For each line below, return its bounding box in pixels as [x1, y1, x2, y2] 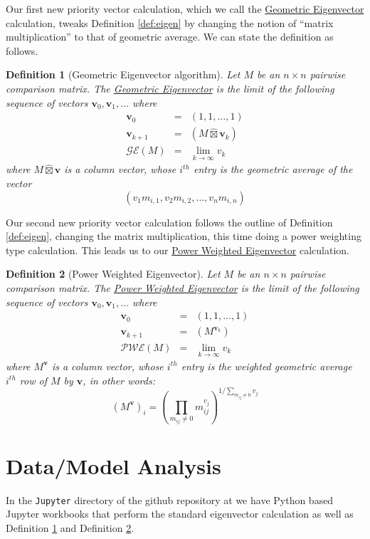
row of [19, 372, 47, 387]
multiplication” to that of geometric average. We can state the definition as [6, 29, 334, 44]
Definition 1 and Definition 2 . [6, 520, 134, 535]
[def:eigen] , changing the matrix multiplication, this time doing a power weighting [6, 229, 361, 244]
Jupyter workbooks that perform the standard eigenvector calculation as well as [6, 506, 354, 521]
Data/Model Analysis [6, 451, 221, 480]
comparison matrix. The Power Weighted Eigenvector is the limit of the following [6, 281, 359, 295]
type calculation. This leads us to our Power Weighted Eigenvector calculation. [6, 242, 349, 257]
